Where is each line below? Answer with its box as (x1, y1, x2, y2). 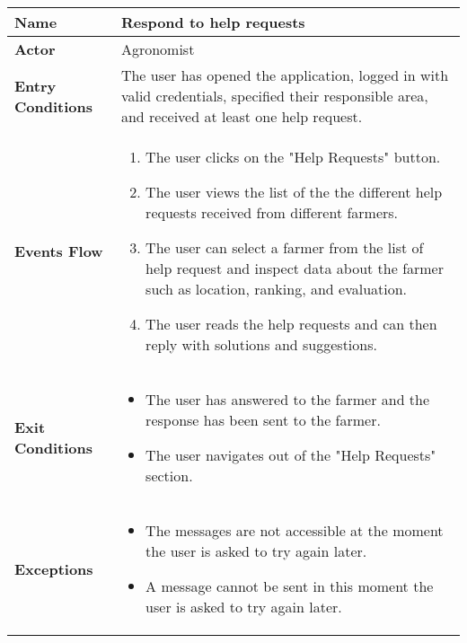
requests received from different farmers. (145, 202, 399, 223)
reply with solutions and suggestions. (145, 334, 377, 355)
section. (145, 465, 193, 486)
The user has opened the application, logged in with (120, 65, 449, 85)
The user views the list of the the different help (145, 181, 443, 202)
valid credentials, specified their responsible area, (120, 85, 428, 106)
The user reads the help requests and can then (145, 313, 437, 334)
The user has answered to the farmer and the (145, 389, 430, 410)
